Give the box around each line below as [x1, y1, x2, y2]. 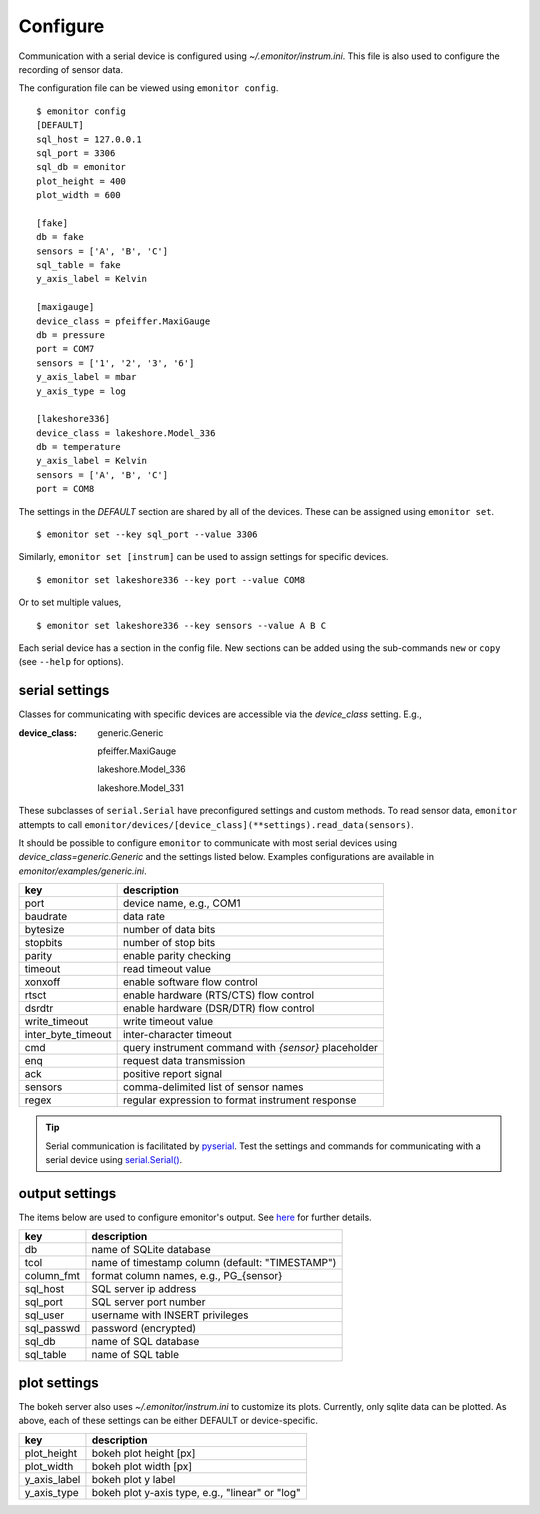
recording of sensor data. [18, 63, 124, 75]
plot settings [18, 1374, 99, 1391]
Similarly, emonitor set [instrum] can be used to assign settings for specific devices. [18, 551, 389, 563]
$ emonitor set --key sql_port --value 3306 [36, 529, 259, 540]
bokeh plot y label [91, 1472, 176, 1486]
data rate [122, 910, 165, 924]
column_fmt [24, 1269, 80, 1283]
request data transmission [122, 1054, 246, 1068]
